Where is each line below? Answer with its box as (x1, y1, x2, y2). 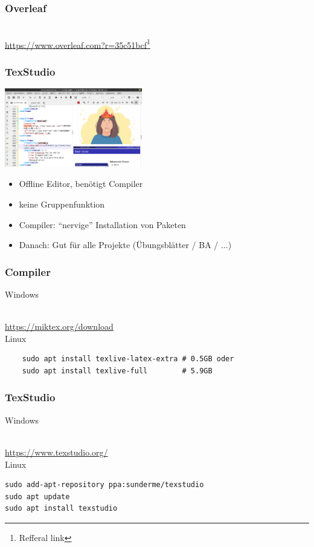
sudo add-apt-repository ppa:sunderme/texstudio (5, 480, 204, 490)
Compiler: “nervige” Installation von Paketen (19, 218, 186, 231)
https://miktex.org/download (5, 320, 114, 333)
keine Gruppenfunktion (19, 197, 105, 210)
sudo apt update (5, 492, 70, 501)
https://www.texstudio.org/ (5, 445, 108, 458)
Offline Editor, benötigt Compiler (19, 177, 143, 190)
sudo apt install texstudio (5, 504, 118, 513)
